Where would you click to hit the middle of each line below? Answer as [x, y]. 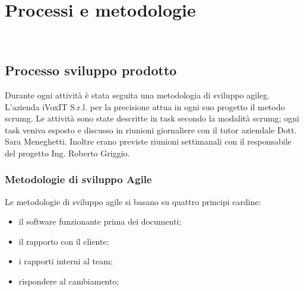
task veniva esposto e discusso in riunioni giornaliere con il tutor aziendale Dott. [151, 129]
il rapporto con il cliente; [64, 241]
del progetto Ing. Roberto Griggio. [67, 153]
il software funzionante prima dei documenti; [100, 221]
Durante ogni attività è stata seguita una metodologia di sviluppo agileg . [137, 95]
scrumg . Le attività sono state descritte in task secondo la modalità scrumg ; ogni [152, 118]
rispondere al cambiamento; [69, 281]
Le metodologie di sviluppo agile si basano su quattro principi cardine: [133, 201]
